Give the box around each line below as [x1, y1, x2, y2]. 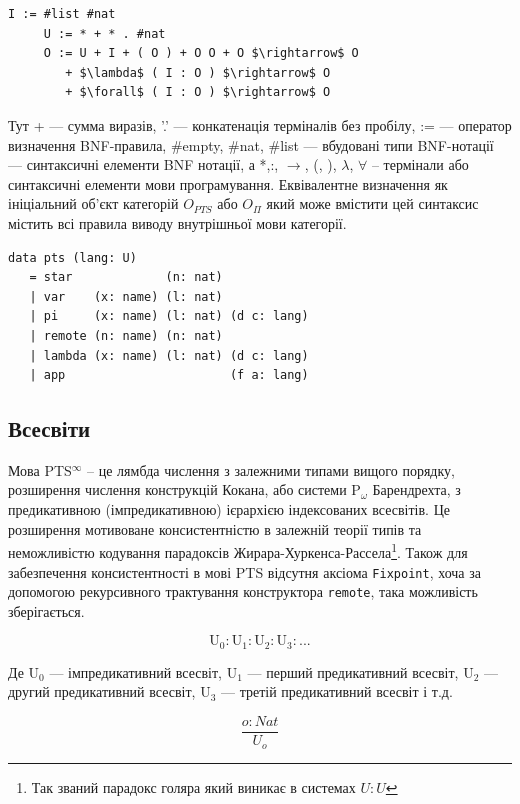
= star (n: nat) [29, 270, 223, 285]
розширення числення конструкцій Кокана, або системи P [8, 479, 361, 500]
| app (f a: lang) [29, 368, 309, 383]
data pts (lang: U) [8, 250, 137, 265]
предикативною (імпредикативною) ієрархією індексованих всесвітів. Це [8, 499, 450, 520]
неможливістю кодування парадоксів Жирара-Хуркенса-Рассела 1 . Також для [8, 539, 468, 562]
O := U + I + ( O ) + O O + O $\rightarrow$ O [43, 46, 359, 61]
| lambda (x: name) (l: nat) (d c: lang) [29, 348, 309, 363]
